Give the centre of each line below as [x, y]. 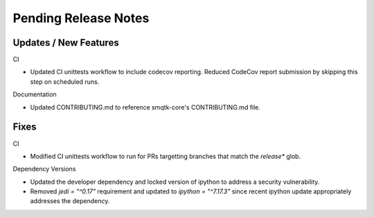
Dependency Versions [44, 169]
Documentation [35, 94]
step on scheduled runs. [65, 81]
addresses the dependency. [70, 201]
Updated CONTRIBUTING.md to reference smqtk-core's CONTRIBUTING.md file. [145, 107]
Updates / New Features [66, 43]
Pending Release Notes [81, 18]
